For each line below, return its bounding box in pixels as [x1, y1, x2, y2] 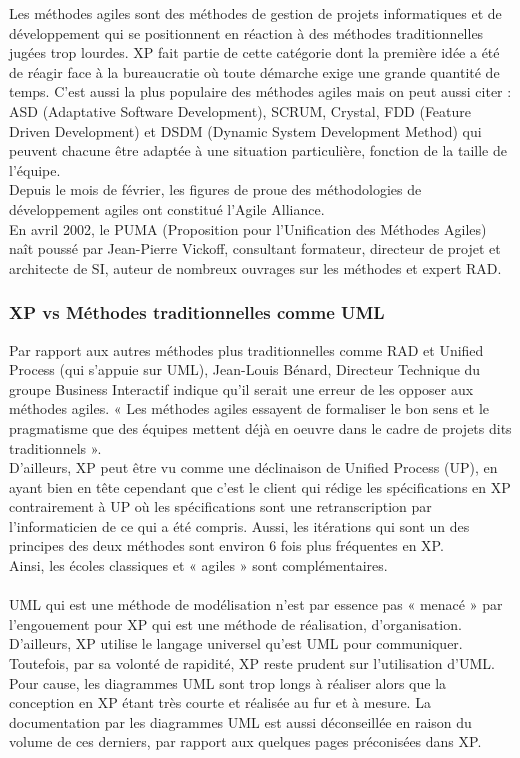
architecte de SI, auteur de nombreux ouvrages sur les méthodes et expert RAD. [9, 257, 502, 278]
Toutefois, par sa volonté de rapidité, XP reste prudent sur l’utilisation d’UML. [9, 653, 495, 674]
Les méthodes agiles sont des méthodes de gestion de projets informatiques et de [9, 3, 502, 23]
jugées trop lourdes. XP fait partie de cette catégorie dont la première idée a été [9, 42, 500, 63]
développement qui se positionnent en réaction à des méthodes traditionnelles [9, 22, 484, 43]
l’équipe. [9, 159, 61, 180]
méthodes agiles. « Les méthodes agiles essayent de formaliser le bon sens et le [9, 398, 490, 419]
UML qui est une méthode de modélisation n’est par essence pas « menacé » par [9, 594, 503, 615]
